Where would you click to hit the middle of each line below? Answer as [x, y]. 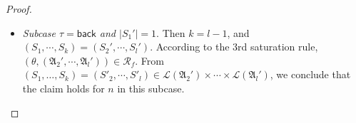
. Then [171, 32]
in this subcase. [151, 88]
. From [149, 60]
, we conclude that [310, 74]
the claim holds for [63, 88]
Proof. [19, 9]
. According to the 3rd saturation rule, [234, 47]
